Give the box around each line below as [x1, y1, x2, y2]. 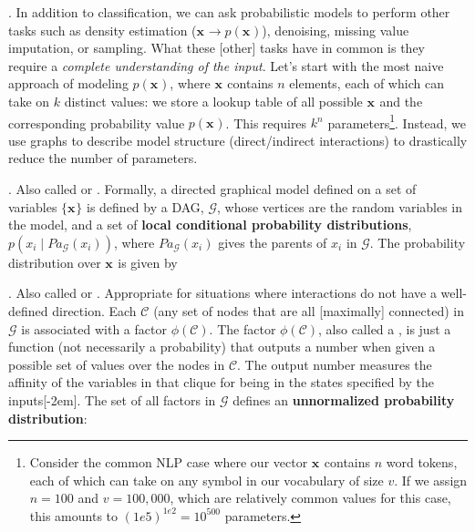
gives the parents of [218, 232, 327, 251]
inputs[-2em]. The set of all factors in [8, 390, 216, 409]
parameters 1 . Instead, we [327, 110, 466, 132]
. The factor [209, 319, 276, 338]
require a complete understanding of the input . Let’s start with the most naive [8, 56, 444, 75]
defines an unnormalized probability [232, 390, 455, 409]
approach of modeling [8, 74, 129, 93]
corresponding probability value [8, 113, 185, 132]
